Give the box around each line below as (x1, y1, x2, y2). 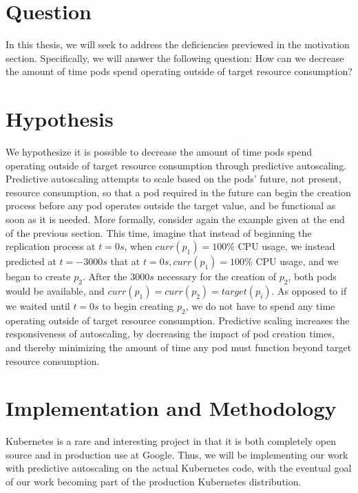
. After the (82, 269, 127, 284)
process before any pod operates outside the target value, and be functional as (6, 198, 336, 213)
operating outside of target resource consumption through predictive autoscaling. (6, 158, 347, 172)
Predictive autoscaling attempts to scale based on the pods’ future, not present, (6, 171, 341, 186)
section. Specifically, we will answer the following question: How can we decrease (6, 50, 344, 65)
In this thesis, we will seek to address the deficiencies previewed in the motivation (6, 37, 350, 52)
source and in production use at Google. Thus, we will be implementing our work (6, 447, 348, 461)
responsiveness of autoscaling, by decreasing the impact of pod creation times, (6, 326, 335, 341)
